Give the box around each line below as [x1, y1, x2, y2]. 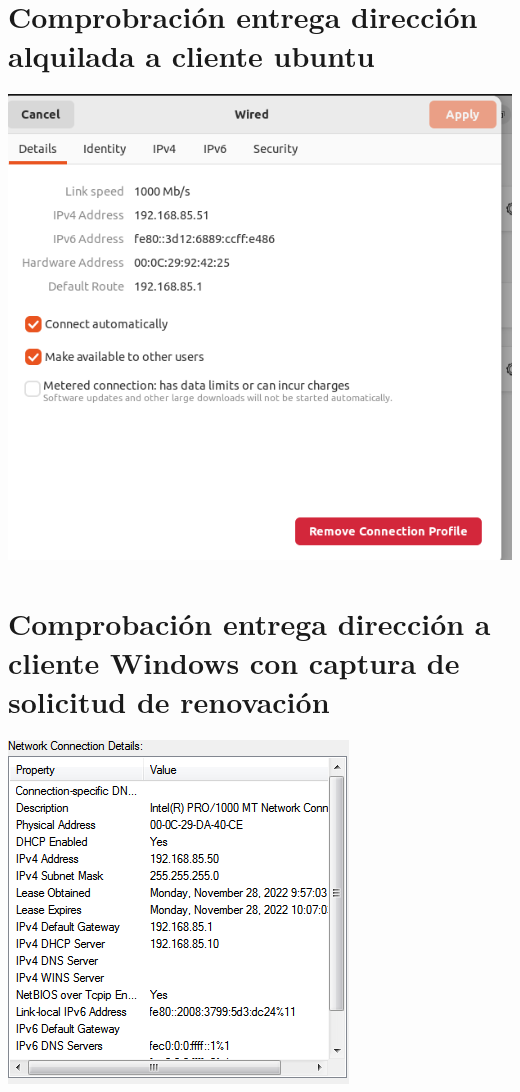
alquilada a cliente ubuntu [8, 35, 375, 76]
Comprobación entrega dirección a [8, 602, 491, 643]
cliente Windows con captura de [8, 641, 460, 682]
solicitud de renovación [8, 681, 330, 721]
